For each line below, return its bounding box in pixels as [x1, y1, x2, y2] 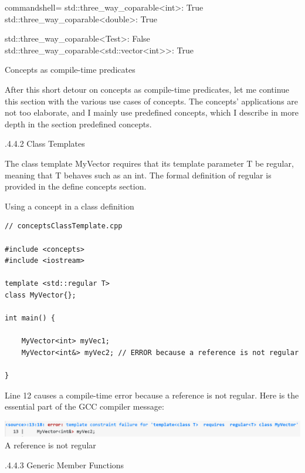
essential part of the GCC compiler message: [5, 400, 164, 413]
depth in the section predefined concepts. [5, 117, 152, 130]
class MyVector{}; [5, 290, 76, 299]
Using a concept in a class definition [5, 200, 134, 212]
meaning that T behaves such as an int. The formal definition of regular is [5, 168, 272, 181]
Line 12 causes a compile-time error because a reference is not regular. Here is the [5, 388, 299, 401]
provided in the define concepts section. [5, 180, 147, 192]
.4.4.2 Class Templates [5, 137, 85, 150]
